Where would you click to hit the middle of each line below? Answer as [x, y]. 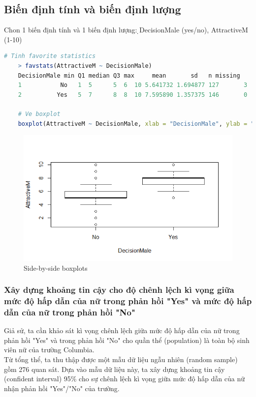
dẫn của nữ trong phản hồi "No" [70, 312]
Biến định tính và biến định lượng [93, 9]
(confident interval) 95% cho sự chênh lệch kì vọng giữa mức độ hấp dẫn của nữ [124, 379]
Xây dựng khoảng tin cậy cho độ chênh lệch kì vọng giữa [119, 290]
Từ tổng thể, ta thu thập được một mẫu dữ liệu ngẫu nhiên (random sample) [121, 359]
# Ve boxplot [39, 114]
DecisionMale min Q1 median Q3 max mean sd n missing [129, 75]
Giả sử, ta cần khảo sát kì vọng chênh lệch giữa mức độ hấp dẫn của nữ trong [122, 330]
